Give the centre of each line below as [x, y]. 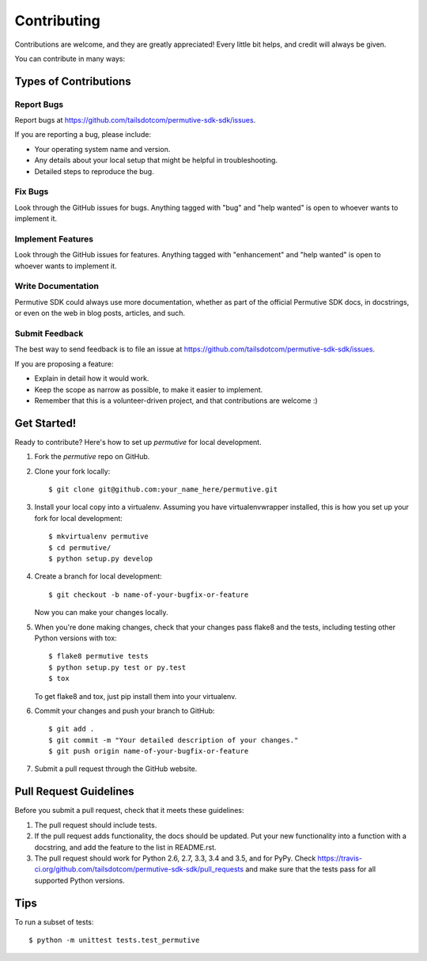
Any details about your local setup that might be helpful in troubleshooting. [156, 160]
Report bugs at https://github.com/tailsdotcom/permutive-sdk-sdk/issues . [135, 120]
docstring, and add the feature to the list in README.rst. [125, 847]
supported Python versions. [80, 880]
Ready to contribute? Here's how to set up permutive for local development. [138, 442]
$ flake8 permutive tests [99, 656]
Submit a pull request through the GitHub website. [116, 769]
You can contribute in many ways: [70, 59]
